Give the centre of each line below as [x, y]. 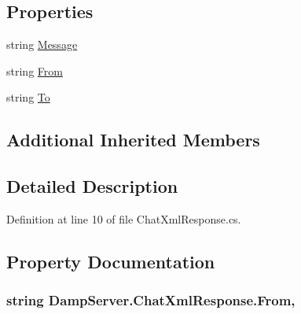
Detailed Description [92, 186]
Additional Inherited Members [133, 140]
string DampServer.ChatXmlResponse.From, [151, 300]
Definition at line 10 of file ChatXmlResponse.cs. [124, 218]
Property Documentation [111, 261]
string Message [42, 44]
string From [35, 70]
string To [28, 97]
